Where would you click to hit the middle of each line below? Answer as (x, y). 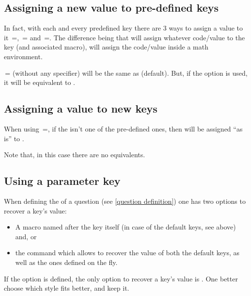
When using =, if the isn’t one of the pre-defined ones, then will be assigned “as (123, 128)
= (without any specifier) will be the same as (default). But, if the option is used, (126, 73)
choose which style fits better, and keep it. (67, 288)
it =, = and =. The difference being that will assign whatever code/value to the (125, 37)
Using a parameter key (62, 181)
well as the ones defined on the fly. (66, 262)
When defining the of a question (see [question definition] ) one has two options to (125, 201)
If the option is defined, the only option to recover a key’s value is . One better (121, 278)
